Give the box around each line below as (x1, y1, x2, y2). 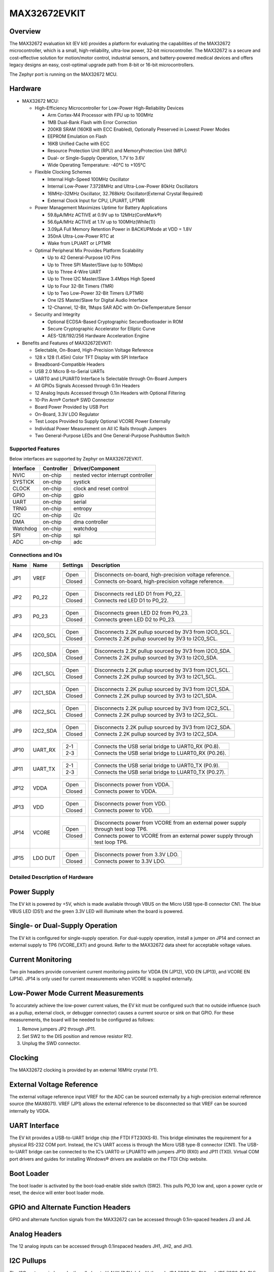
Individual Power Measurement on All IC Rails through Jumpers (35, 425, 167, 431)
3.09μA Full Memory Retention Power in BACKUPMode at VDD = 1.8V (47, 226, 192, 232)
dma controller (73, 518, 109, 526)
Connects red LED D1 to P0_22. (94, 597, 169, 604)
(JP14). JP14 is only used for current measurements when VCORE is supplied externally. (9, 976, 194, 982)
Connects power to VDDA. (94, 788, 157, 795)
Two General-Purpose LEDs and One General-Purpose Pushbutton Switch (35, 432, 190, 439)
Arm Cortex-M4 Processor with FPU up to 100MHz (47, 112, 153, 118)
